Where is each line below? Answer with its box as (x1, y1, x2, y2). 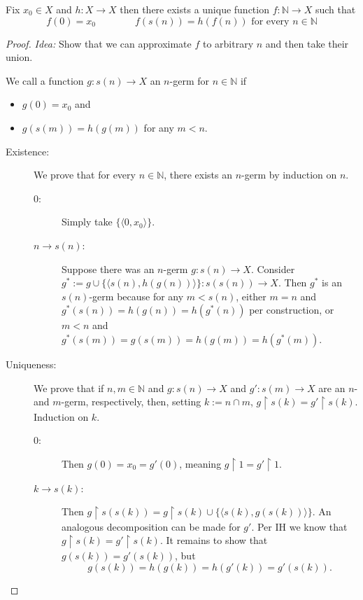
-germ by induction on (241, 167, 337, 182)
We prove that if (34, 380, 104, 395)
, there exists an (164, 167, 233, 182)
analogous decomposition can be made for (62, 519, 241, 533)
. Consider (250, 261, 295, 276)
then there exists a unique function (120, 2, 269, 16)
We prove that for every (34, 167, 136, 182)
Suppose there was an (62, 261, 155, 276)
